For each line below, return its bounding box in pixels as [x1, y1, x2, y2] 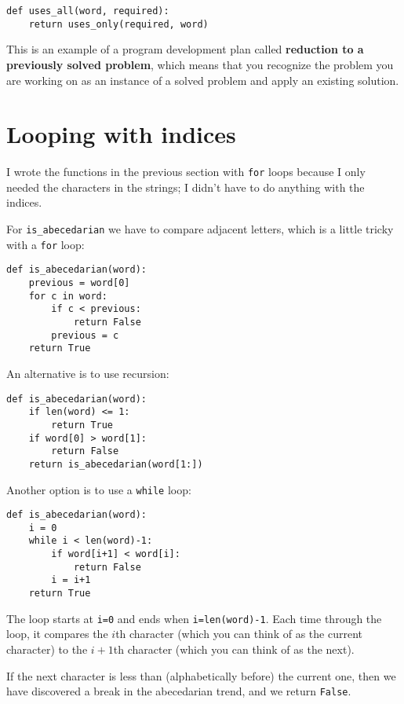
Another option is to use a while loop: [6, 481, 191, 497]
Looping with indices [6, 118, 236, 150]
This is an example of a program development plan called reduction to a [6, 41, 364, 57]
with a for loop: [6, 236, 85, 252]
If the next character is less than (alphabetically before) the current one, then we [6, 667, 396, 684]
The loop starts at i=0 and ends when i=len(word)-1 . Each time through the [6, 610, 382, 626]
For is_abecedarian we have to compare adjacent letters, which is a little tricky [6, 221, 394, 237]
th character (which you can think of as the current [115, 625, 362, 642]
